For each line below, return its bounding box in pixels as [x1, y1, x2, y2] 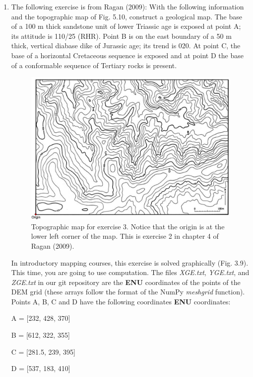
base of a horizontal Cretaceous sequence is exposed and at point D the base [11, 50, 244, 60]
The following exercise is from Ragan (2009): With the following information [11, 1, 244, 11]
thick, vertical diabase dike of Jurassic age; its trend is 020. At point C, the [11, 40, 241, 51]
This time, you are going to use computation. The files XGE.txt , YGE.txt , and [11, 267, 250, 278]
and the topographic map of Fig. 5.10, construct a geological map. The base [11, 11, 242, 21]
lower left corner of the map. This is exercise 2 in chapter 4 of [31, 231, 219, 241]
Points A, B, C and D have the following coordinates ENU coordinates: [11, 296, 231, 306]
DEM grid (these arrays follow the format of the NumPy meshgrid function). [11, 286, 245, 297]
